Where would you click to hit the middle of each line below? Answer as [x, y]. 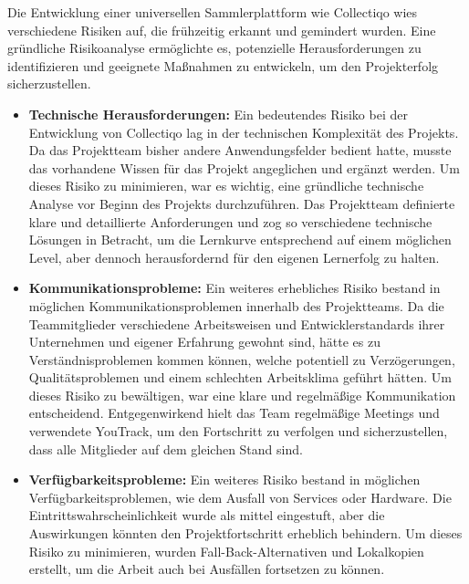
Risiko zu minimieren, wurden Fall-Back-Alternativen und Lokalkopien [226, 551]
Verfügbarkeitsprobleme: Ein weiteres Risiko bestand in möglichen [224, 480]
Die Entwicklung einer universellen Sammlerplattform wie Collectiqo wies [213, 12]
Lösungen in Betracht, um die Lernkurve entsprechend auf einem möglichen [240, 240]
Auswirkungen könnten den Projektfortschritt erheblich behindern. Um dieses [245, 533]
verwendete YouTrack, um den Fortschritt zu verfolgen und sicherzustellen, [238, 431]
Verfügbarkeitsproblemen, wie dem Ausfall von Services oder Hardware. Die [240, 497]
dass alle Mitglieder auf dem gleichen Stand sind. [166, 448]
